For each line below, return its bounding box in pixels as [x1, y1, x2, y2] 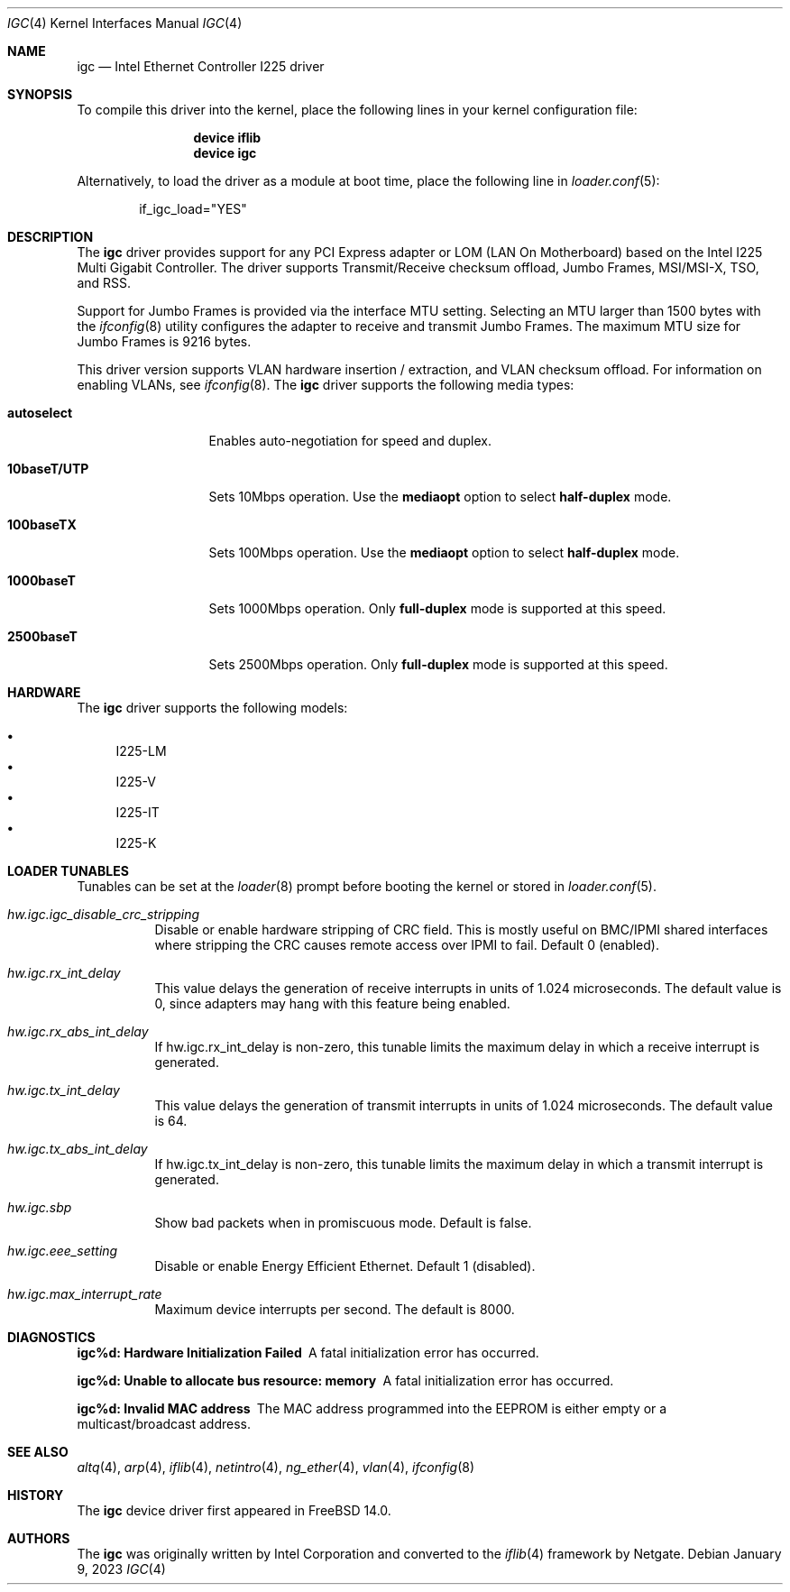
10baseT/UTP [7, 461, 89, 476]
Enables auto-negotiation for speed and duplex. [208, 433, 491, 448]
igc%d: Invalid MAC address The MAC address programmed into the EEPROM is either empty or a [77, 1401, 667, 1416]
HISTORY [7, 1487, 64, 1503]
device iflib [193, 130, 262, 145]
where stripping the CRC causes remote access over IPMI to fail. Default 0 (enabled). [154, 937, 659, 952]
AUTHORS [7, 1531, 70, 1546]
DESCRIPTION [7, 229, 94, 244]
